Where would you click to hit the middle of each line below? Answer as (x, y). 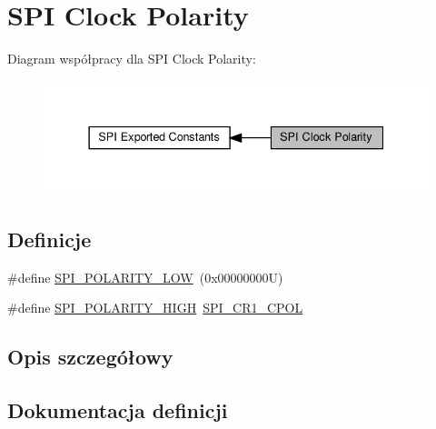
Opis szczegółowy (90, 357)
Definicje (50, 239)
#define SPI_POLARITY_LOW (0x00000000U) (145, 277)
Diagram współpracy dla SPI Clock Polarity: (132, 59)
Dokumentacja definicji (118, 409)
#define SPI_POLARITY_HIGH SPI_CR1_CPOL (155, 308)
